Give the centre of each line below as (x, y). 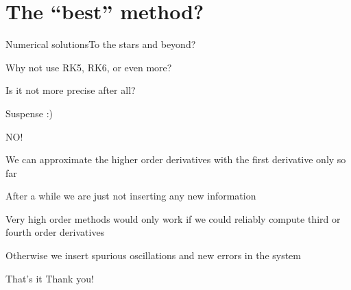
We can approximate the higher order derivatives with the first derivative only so (176, 159)
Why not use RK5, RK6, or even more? (89, 67)
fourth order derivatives (55, 232)
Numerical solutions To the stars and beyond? (101, 44)
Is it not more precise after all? (71, 90)
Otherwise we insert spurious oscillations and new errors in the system (154, 255)
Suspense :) (29, 113)
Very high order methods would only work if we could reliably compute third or (173, 218)
